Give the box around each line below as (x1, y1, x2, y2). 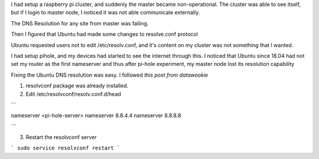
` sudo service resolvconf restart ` (11, 145, 121, 151)
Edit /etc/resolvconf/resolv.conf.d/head (25, 90, 121, 97)
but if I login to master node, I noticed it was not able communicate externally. (11, 9, 200, 16)
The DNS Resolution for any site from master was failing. (11, 19, 149, 26)
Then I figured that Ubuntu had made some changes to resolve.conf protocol (11, 31, 198, 38)
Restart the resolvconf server (25, 134, 97, 141)
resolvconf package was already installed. (25, 82, 129, 90)
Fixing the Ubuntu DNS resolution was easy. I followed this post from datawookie (11, 71, 209, 78)
